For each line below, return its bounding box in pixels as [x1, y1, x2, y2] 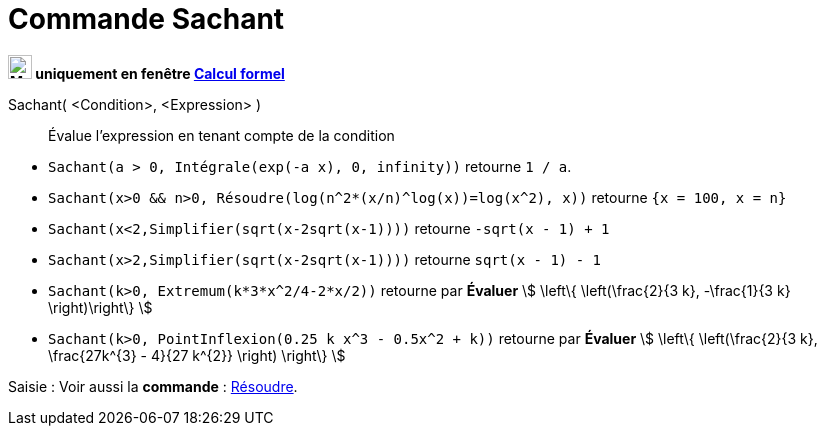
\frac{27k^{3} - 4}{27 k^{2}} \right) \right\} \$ [48, 346, 346, 364]
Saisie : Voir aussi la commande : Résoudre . [8, 377, 298, 395]
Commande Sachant [8, 2, 285, 36]
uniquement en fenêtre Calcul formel [35, 64, 285, 82]
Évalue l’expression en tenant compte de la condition [48, 126, 395, 144]
